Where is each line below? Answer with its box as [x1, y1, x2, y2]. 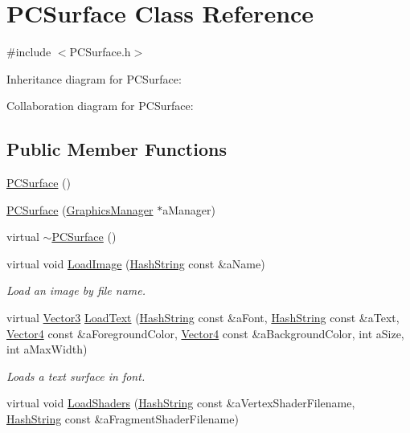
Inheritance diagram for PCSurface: [6, 70, 182, 87]
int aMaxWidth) [6, 341, 88, 357]
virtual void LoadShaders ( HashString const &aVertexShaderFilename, [6, 394, 355, 411]
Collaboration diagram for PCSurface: [6, 97, 194, 114]
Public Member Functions [6, 137, 227, 161]
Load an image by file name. [6, 282, 146, 299]
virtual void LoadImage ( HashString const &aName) [6, 255, 265, 272]
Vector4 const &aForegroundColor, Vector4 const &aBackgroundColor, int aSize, [6, 325, 404, 341]
